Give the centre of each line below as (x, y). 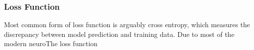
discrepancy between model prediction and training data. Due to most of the (119, 34)
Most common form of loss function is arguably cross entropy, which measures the (127, 25)
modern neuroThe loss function (51, 43)
